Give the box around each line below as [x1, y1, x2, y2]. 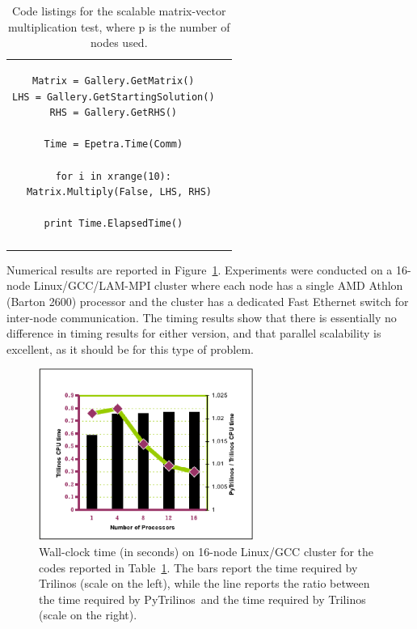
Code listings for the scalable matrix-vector [12, 2, 226, 19]
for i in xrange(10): [55, 170, 171, 182]
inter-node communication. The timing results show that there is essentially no [6, 308, 397, 325]
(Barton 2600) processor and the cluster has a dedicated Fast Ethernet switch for [6, 292, 409, 309]
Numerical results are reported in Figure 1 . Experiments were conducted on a [6, 261, 393, 278]
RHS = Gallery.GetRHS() [49, 107, 178, 119]
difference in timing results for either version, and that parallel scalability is [6, 325, 381, 342]
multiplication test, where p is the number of [8, 18, 230, 35]
